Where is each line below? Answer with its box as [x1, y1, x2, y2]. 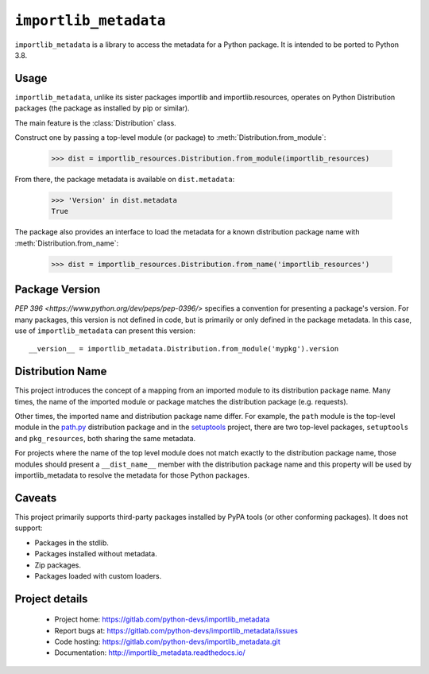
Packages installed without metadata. [34, 549, 158, 559]
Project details [14, 592, 88, 606]
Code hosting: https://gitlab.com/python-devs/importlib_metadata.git [54, 637, 281, 647]
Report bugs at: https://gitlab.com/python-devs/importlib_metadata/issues [54, 626, 298, 635]
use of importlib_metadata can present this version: [14, 326, 196, 335]
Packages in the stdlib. [34, 537, 109, 548]
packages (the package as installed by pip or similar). [14, 103, 190, 113]
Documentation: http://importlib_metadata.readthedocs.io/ [54, 648, 245, 657]
